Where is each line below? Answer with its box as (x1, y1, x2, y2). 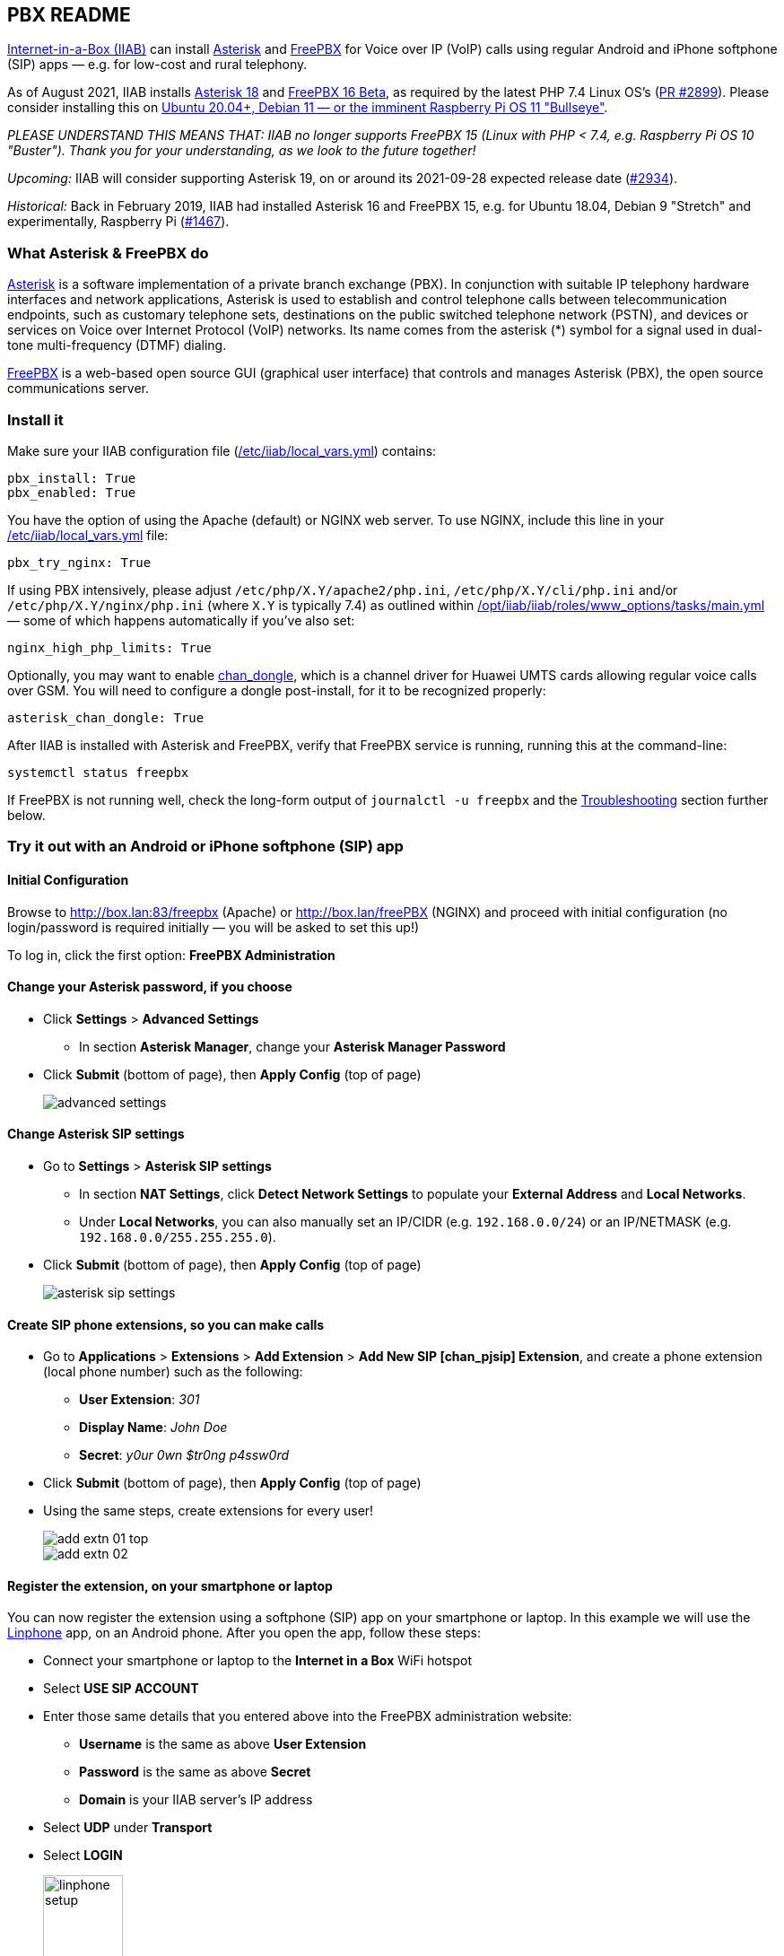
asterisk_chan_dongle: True (7, 710, 205, 725)
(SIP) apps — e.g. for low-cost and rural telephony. (7, 57, 308, 73)
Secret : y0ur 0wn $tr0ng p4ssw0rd (79, 1447, 290, 1463)
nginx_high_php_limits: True (7, 640, 212, 655)
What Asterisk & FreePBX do (7, 243, 209, 262)
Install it (7, 410, 64, 429)
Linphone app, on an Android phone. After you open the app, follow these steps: (7, 1625, 481, 1641)
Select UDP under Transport (43, 1820, 213, 1836)
